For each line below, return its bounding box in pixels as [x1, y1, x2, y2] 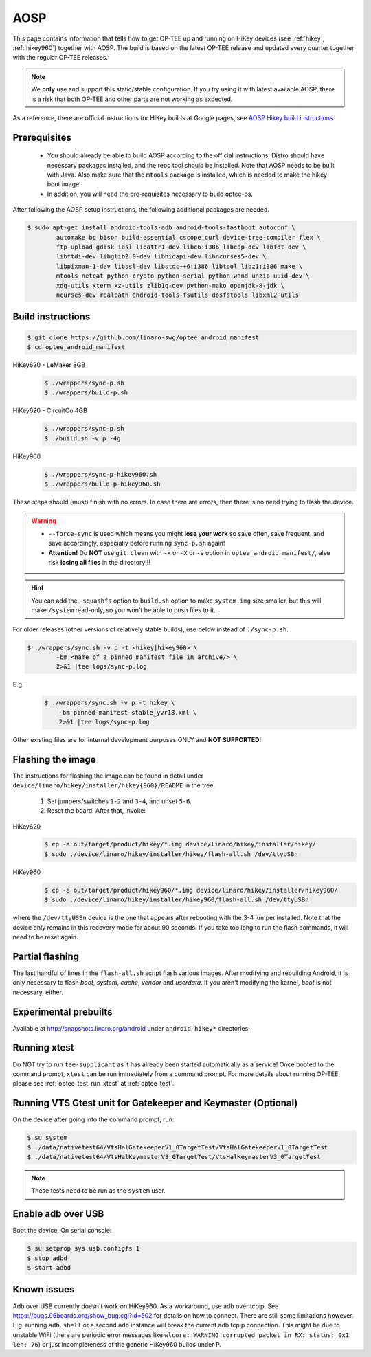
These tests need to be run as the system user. [31, 1187, 166, 1195]
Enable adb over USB [12, 1208, 104, 1220]
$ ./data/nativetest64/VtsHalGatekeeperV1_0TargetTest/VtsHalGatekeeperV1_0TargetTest [27, 1143, 328, 1151]
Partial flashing [12, 950, 79, 962]
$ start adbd [27, 1264, 71, 1271]
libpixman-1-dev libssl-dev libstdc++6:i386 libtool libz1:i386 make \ [56, 262, 303, 270]
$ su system [27, 1134, 68, 1142]
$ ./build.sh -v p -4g [44, 434, 121, 442]
